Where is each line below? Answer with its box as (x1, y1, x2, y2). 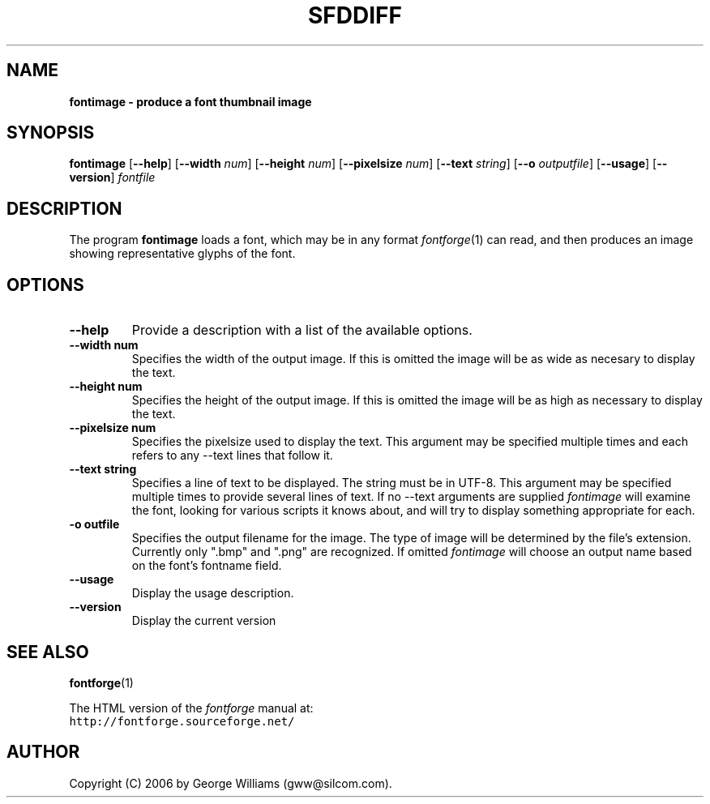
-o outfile (69, 517, 120, 532)
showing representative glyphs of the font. (69, 246, 296, 261)
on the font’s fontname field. (131, 558, 282, 573)
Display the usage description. (131, 586, 294, 601)
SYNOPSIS (6, 122, 95, 143)
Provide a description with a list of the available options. (131, 322, 473, 339)
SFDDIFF (308, 2, 402, 29)
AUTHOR (6, 742, 80, 763)
